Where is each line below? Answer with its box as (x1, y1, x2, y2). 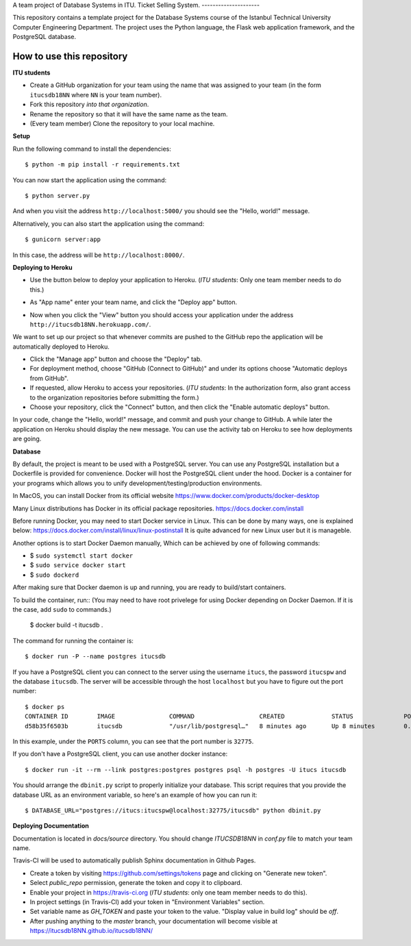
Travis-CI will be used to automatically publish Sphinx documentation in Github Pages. (12, 856, 256, 864)
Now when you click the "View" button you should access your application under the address (29, 310, 294, 319)
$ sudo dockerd (29, 571, 79, 579)
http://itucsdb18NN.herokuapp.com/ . (29, 320, 151, 328)
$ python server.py (25, 192, 90, 199)
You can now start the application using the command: (12, 175, 167, 184)
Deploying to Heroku (12, 263, 73, 271)
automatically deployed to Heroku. (12, 343, 110, 351)
